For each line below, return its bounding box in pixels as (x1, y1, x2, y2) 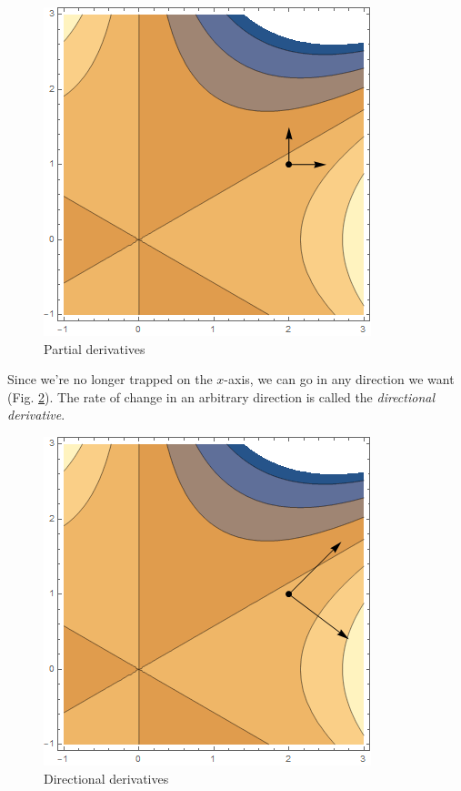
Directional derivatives (44, 768, 169, 787)
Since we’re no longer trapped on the (7, 370, 213, 389)
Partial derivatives (44, 339, 145, 358)
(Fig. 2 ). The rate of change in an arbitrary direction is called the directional (7, 387, 436, 406)
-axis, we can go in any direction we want (224, 370, 455, 389)
